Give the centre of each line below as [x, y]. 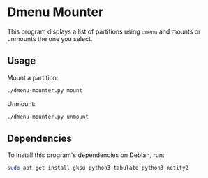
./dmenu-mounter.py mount [45, 90]
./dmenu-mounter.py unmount [48, 117]
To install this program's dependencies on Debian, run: [86, 155]
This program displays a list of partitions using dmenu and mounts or [104, 31]
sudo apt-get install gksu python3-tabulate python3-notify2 [98, 168]
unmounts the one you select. [50, 38]
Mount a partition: [33, 77]
